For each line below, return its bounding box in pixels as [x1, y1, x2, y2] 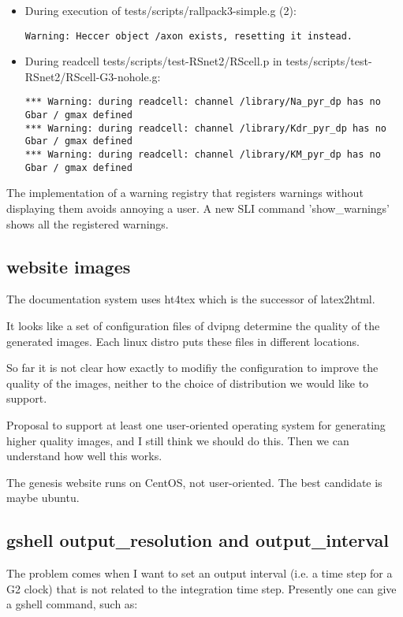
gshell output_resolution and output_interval [6, 528, 389, 552]
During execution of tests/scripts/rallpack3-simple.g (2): [24, 2, 297, 18]
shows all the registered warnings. [6, 215, 169, 232]
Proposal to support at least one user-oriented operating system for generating [6, 416, 386, 433]
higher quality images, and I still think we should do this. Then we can [6, 432, 349, 448]
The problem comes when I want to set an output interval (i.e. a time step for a [6, 565, 393, 582]
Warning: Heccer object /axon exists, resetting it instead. [24, 30, 353, 42]
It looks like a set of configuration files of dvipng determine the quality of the [6, 317, 380, 333]
